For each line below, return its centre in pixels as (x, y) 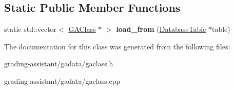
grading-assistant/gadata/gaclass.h (59, 64)
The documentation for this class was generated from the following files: (117, 46)
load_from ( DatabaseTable (161, 29)
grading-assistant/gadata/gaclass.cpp (62, 80)
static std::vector (31, 29)
